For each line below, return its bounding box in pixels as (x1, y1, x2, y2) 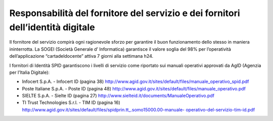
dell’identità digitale (9, 22, 96, 33)
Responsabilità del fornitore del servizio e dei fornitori (9, 8, 240, 19)
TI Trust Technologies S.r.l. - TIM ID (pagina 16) (22, 99, 121, 105)
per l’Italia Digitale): (9, 69, 50, 75)
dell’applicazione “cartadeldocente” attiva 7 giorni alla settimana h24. (9, 53, 154, 59)
